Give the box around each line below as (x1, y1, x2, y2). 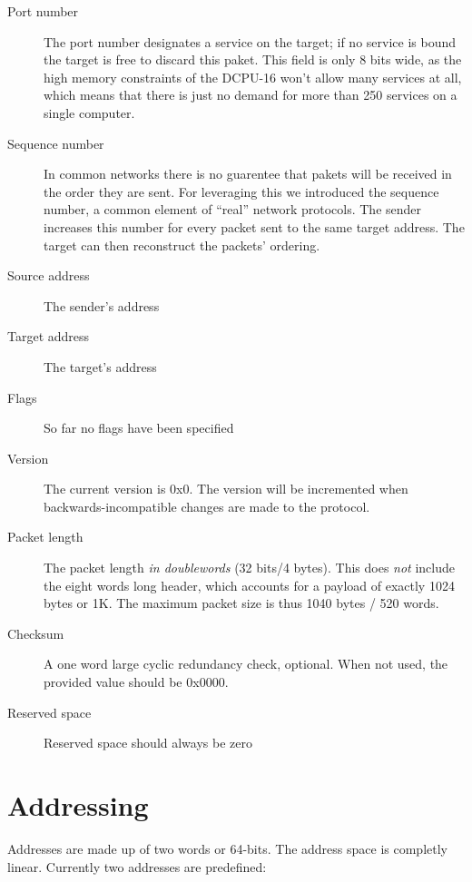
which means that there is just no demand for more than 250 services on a (44, 85, 457, 104)
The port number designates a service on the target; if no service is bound (44, 32, 457, 51)
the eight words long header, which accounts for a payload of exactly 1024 (44, 575, 455, 594)
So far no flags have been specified (44, 418, 234, 437)
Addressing (7, 787, 149, 823)
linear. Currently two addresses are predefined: (7, 857, 267, 876)
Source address (7, 266, 90, 285)
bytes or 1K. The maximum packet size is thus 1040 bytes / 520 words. (44, 593, 439, 612)
